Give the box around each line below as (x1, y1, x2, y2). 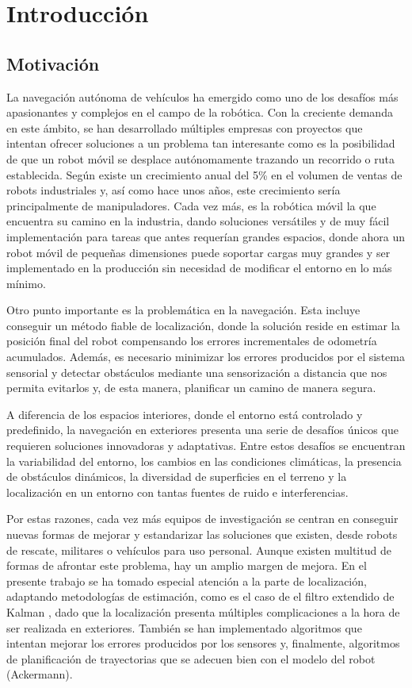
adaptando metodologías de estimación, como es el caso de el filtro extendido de (6, 588, 395, 605)
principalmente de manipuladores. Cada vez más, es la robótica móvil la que (6, 197, 376, 213)
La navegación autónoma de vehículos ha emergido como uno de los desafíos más (6, 88, 399, 105)
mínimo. (6, 275, 46, 291)
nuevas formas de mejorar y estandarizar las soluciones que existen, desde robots (6, 526, 398, 543)
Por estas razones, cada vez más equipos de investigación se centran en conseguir (6, 510, 399, 527)
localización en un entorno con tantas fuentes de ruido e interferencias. (6, 483, 349, 500)
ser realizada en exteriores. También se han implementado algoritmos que (6, 619, 362, 636)
